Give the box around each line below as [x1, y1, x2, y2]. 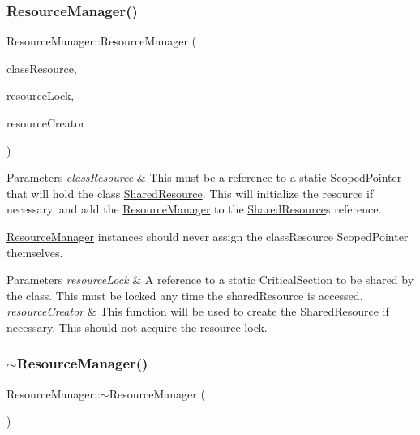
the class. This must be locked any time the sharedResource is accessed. [6, 286, 363, 304]
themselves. [6, 243, 63, 261]
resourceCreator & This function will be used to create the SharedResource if [6, 303, 389, 320]
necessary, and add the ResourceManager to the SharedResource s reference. [6, 200, 382, 217]
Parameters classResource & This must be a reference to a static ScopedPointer [6, 169, 402, 186]
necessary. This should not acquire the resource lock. [6, 318, 268, 335]
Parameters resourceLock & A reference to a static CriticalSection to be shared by [6, 271, 414, 288]
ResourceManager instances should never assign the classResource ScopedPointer [6, 227, 409, 244]
